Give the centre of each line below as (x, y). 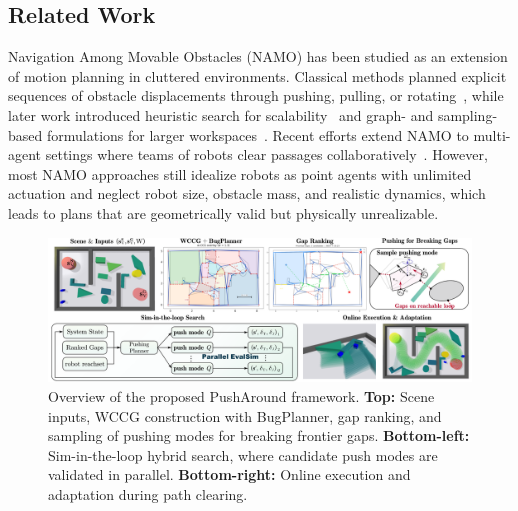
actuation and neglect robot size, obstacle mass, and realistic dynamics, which (247, 193)
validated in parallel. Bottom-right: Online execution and (229, 474)
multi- (492, 134)
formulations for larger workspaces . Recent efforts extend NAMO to (257, 134)
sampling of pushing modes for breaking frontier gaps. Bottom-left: (259, 435)
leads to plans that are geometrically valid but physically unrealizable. (223, 212)
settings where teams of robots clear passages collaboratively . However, (266, 154)
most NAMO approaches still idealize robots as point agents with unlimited (240, 173)
